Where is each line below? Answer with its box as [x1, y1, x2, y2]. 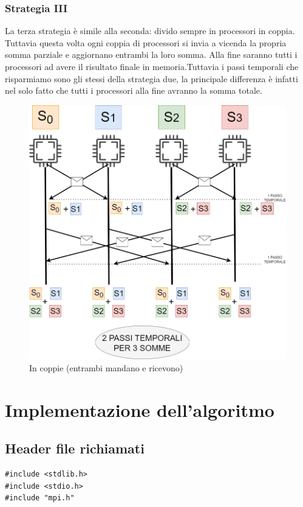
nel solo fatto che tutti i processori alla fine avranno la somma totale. [5, 84, 262, 97]
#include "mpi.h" [5, 494, 75, 503]
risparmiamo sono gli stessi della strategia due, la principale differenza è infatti [5, 72, 298, 85]
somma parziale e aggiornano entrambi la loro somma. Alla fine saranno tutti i [5, 48, 298, 61]
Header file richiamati [5, 439, 145, 458]
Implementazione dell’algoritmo [5, 397, 274, 422]
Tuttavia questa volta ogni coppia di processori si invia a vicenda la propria [5, 36, 287, 49]
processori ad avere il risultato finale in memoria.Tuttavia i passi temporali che [5, 60, 299, 72]
